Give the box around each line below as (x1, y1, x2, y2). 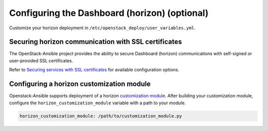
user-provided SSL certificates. (9, 58, 73, 64)
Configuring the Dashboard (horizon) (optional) (9, 7, 208, 18)
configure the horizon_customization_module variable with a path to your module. (9, 100, 186, 106)
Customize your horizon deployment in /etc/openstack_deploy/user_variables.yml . (9, 25, 196, 31)
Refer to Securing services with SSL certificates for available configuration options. (9, 67, 180, 73)
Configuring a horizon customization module (9, 80, 151, 88)
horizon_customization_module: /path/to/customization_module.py (19, 113, 182, 119)
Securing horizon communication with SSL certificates (9, 38, 182, 46)
